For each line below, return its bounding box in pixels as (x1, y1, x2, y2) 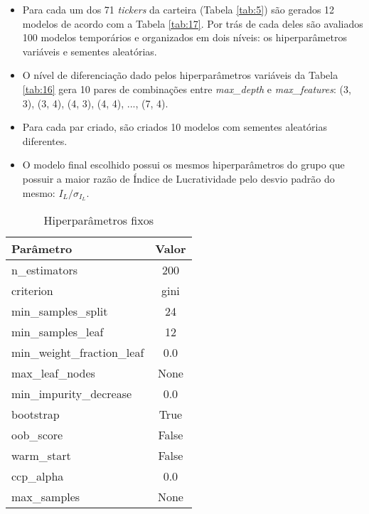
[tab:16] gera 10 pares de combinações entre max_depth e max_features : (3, (22, 81, 351, 96)
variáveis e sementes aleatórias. (22, 43, 157, 58)
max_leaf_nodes (11, 365, 95, 382)
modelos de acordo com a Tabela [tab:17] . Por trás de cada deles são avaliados (22, 16, 363, 31)
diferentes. (22, 133, 68, 148)
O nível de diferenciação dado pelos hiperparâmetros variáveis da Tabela (22, 68, 338, 82)
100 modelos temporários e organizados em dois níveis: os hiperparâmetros (22, 30, 347, 45)
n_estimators (11, 262, 78, 279)
